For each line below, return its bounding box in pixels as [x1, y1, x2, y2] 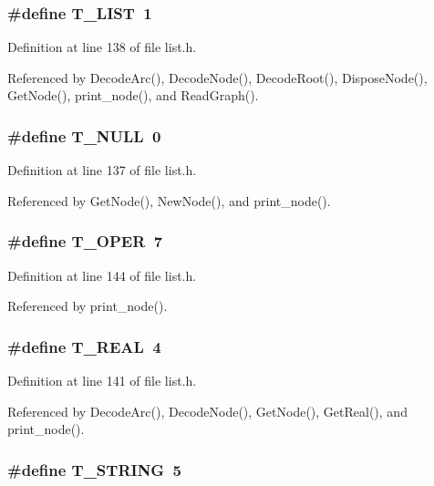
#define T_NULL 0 [7, 124, 161, 147]
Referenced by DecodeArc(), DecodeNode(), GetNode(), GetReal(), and [7, 401, 408, 420]
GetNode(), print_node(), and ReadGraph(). [7, 86, 259, 105]
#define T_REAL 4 [7, 335, 161, 357]
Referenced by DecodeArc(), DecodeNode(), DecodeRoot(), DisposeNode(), [7, 67, 428, 87]
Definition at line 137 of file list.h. [7, 160, 197, 180]
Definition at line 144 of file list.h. [7, 265, 197, 284]
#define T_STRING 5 [7, 458, 181, 481]
